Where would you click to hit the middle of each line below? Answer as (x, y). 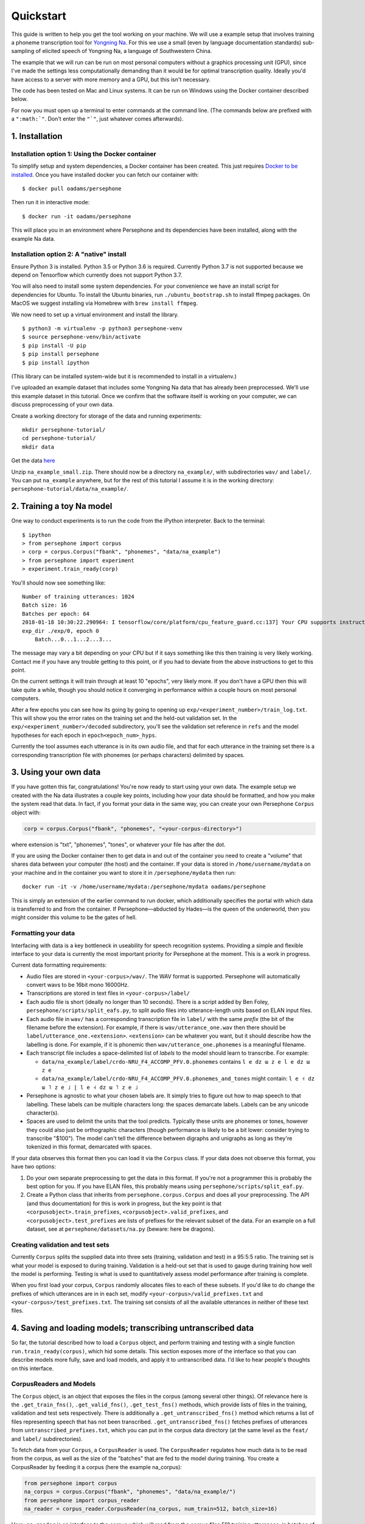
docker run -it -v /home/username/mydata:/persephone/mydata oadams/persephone (144, 887)
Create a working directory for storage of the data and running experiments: (106, 416)
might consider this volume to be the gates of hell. (74, 917)
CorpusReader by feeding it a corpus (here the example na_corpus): (97, 1467)
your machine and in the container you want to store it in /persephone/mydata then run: (123, 872)
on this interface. (33, 1368)
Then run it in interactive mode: (50, 202)
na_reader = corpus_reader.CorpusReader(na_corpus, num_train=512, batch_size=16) (151, 1508)
